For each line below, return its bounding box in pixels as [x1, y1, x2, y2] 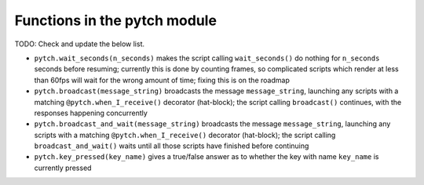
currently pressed [34, 163, 92, 172]
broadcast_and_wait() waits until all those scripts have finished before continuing [34, 141, 309, 151]
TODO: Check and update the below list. [14, 39, 145, 49]
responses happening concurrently [34, 108, 148, 118]
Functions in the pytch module [14, 12, 217, 29]
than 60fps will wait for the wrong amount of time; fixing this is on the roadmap [34, 75, 290, 85]
